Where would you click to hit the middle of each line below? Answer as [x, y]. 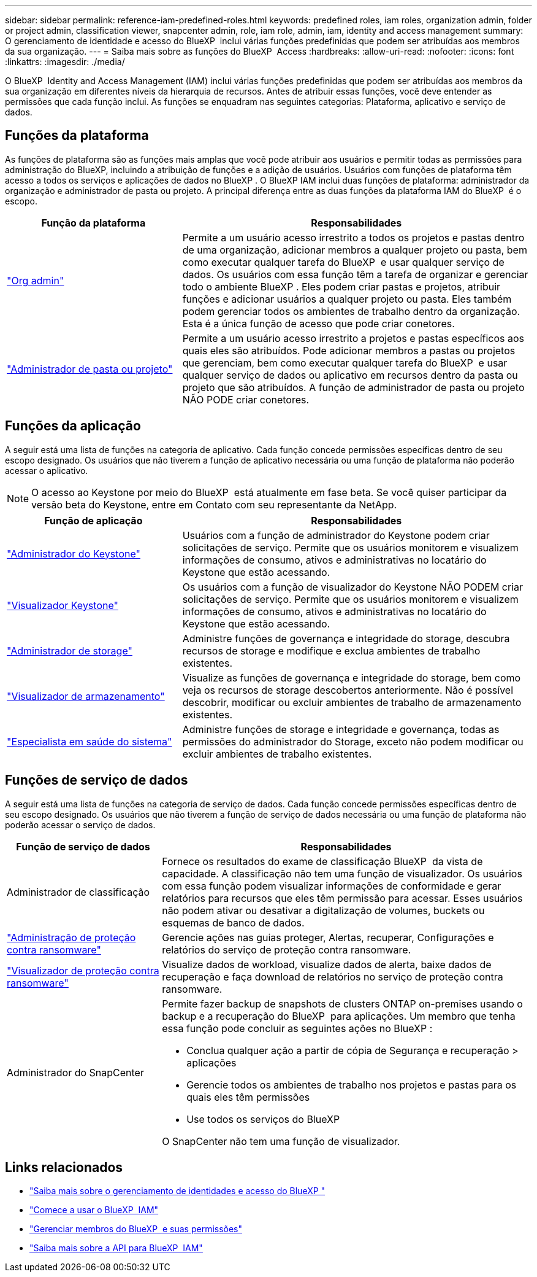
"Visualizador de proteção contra [83, 970]
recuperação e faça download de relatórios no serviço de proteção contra [333, 976]
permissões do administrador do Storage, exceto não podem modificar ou [353, 741]
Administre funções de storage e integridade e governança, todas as [341, 729]
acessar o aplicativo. [47, 470]
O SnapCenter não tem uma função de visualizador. [281, 1141]
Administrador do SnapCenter [75, 1072]
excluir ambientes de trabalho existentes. [277, 754]
